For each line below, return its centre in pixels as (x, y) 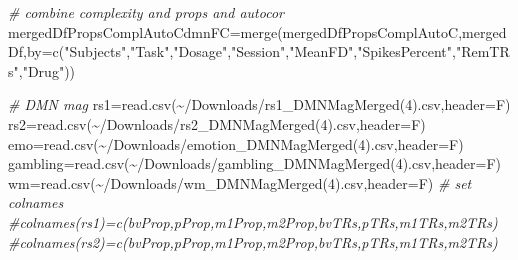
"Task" (150, 51)
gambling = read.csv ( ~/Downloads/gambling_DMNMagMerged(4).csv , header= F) (255, 163)
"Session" (258, 51)
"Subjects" (95, 51)
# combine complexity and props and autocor (146, 12)
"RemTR (482, 51)
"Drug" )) (49, 70)
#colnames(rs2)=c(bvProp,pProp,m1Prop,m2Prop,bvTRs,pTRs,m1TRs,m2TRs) (253, 241)
